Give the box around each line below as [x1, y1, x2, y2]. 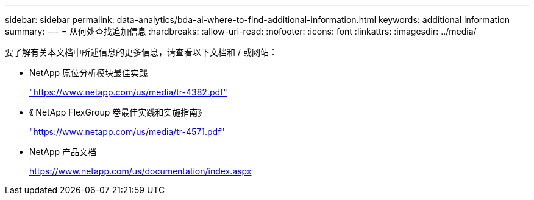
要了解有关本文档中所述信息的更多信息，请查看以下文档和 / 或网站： [5, 47, 277, 57]
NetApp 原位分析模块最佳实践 [29, 67, 148, 78]
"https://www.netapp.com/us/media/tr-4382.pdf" [29, 87, 227, 97]
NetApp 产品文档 [29, 147, 97, 157]
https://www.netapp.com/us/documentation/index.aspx [29, 166, 252, 176]
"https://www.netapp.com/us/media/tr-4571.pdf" [29, 126, 225, 137]
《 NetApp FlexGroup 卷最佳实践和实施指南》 [29, 107, 207, 117]
